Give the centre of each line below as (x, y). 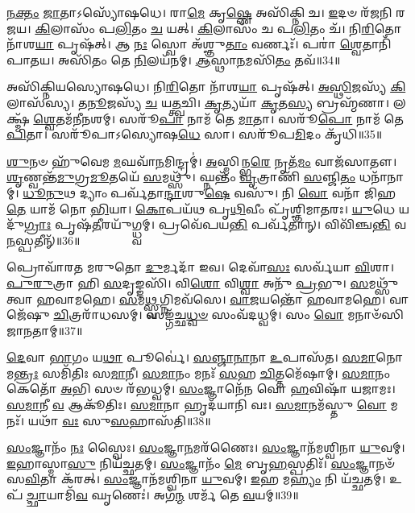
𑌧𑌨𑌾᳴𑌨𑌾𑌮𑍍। (382, 177)
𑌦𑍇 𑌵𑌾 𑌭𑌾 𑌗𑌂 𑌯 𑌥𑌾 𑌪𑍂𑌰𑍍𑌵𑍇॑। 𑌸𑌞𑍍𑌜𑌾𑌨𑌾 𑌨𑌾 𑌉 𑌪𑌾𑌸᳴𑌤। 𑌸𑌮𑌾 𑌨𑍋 (205, 357)
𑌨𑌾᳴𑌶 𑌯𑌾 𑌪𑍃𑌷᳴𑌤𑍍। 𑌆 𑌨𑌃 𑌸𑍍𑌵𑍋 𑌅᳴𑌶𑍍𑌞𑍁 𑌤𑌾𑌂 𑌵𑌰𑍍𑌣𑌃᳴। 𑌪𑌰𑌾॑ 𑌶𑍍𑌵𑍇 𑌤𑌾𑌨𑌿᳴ (199, 44)
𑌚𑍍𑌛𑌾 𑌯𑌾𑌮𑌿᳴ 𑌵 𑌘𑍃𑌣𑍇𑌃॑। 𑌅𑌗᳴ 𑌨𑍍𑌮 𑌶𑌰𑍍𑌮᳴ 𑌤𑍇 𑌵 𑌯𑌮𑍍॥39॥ (163, 495)
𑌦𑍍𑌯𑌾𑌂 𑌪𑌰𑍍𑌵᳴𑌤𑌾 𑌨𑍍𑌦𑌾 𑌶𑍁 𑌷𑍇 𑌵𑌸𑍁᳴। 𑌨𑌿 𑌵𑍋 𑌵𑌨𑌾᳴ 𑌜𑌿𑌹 (238, 192)
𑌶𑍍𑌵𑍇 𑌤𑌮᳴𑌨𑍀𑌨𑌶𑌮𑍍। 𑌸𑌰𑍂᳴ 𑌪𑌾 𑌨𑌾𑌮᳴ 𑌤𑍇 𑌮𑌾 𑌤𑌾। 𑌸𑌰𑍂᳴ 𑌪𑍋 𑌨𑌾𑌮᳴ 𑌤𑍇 (218, 118)
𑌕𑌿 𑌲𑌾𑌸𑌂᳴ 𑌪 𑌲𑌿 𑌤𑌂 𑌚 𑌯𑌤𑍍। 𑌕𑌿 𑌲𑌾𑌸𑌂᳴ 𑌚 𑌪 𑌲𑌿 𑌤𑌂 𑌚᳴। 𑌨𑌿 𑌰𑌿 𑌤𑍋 (218, 28)
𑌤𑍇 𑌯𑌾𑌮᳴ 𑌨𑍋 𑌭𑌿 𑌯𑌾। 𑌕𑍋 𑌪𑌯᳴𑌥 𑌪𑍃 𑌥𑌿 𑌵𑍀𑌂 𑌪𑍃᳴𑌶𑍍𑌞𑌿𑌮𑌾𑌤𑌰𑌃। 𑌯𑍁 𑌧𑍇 (201, 208)
